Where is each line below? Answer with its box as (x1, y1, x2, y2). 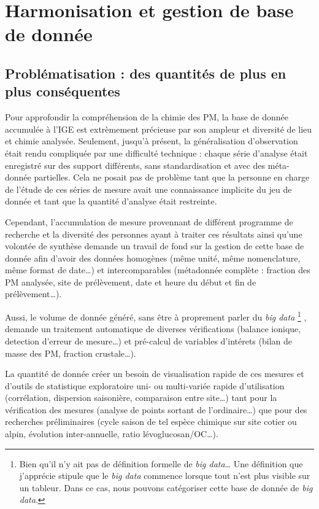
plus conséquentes (5, 82, 120, 101)
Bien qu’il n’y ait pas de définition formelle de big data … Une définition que (19, 457, 303, 470)
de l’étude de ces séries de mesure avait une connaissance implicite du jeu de (5, 182, 292, 195)
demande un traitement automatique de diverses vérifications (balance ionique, (5, 322, 301, 335)
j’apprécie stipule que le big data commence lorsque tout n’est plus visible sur (19, 469, 310, 482)
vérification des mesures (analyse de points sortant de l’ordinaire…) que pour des (5, 403, 307, 416)
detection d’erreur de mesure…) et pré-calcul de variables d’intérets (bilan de (5, 334, 292, 347)
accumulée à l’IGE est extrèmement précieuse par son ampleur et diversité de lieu (5, 122, 312, 135)
